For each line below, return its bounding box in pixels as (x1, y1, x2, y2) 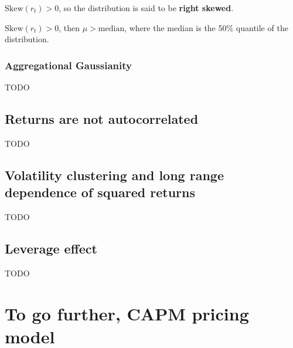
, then (59, 21, 80, 33)
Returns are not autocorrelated (5, 109, 199, 127)
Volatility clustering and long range (5, 165, 224, 184)
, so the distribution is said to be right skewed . (59, 2, 234, 13)
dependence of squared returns (5, 183, 195, 201)
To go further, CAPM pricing (5, 301, 249, 325)
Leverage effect (5, 239, 97, 257)
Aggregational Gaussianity (5, 58, 132, 72)
